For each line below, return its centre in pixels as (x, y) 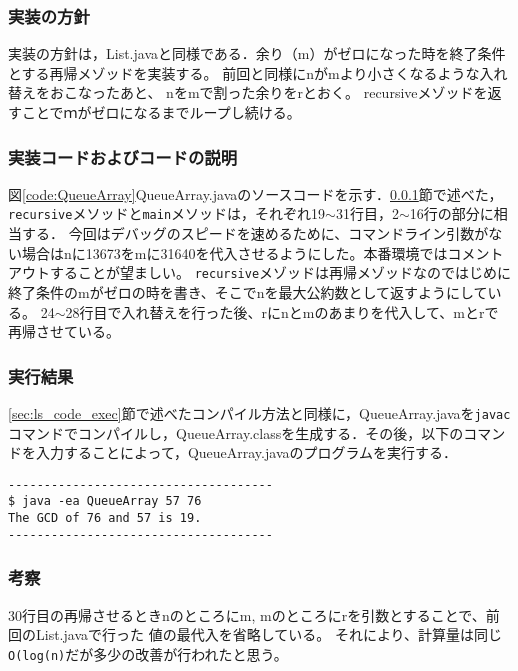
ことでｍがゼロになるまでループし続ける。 (161, 112)
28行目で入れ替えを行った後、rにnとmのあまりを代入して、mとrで (282, 311)
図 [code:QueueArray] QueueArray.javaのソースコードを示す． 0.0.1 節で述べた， (255, 193)
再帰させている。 (64, 331)
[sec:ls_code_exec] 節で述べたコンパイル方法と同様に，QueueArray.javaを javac (259, 412)
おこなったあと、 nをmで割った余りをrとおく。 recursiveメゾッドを (268, 92)
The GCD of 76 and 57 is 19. (105, 518)
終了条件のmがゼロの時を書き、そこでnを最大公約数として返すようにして (248, 291)
